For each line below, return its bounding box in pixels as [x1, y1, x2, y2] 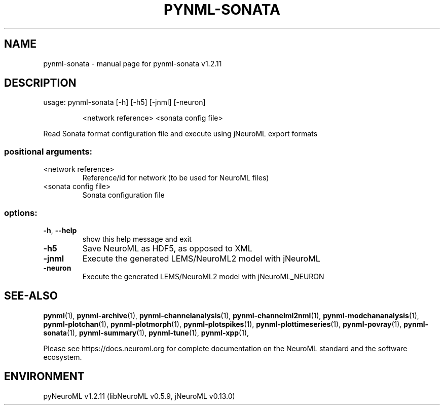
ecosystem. [43, 352, 82, 361]
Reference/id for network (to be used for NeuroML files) [82, 173, 269, 182]
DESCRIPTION [4, 77, 77, 90]
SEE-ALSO [4, 289, 58, 303]
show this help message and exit [82, 234, 192, 243]
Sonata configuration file [82, 191, 165, 200]
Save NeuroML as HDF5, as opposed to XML [82, 243, 252, 253]
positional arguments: [4, 146, 93, 157]
